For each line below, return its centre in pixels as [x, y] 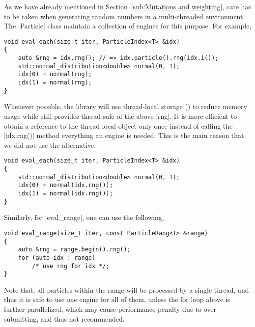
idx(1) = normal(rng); [55, 83]
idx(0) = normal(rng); [55, 74]
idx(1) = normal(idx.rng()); [65, 193]
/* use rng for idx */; [71, 266]
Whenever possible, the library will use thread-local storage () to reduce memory [126, 106]
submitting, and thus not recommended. [64, 318]
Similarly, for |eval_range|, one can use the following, [84, 217]
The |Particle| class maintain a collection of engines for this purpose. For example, [128, 26]
